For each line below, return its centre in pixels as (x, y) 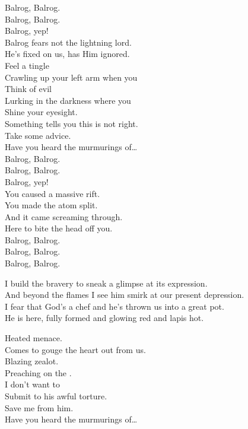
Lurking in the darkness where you (68, 100)
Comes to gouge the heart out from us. (75, 349)
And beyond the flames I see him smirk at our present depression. (125, 295)
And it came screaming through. (64, 216)
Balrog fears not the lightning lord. (68, 42)
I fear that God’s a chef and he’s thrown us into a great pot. (115, 306)
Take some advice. (38, 135)
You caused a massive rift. (53, 193)
